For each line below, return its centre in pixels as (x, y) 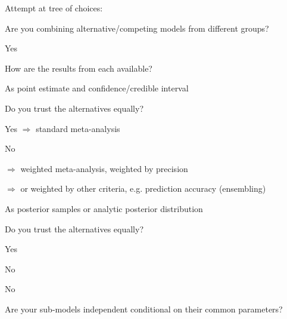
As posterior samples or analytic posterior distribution (104, 208)
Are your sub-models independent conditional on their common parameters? (144, 309)
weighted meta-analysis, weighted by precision (104, 168)
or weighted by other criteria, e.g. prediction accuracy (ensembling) (143, 188)
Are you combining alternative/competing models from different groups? (137, 28)
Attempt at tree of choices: (54, 8)
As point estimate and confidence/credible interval (97, 88)
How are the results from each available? (79, 68)
